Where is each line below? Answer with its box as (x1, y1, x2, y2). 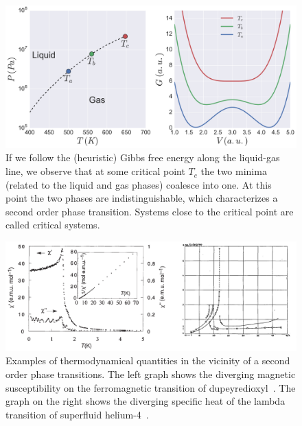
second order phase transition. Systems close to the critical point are (5, 204, 294, 218)
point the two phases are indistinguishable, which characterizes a (5, 191, 278, 205)
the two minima (200, 164, 267, 178)
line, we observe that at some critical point (5, 164, 185, 178)
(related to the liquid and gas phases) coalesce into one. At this (5, 177, 272, 191)
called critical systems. (5, 217, 100, 232)
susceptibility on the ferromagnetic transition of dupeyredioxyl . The (5, 380, 296, 394)
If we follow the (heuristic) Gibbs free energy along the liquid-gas (5, 150, 280, 165)
